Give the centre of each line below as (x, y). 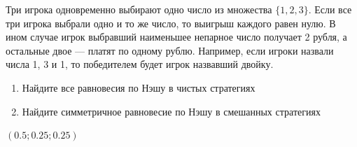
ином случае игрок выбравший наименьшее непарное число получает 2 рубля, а (176, 37)
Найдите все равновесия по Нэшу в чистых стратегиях (139, 87)
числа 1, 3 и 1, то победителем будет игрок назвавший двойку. (140, 64)
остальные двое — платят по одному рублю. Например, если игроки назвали (170, 50)
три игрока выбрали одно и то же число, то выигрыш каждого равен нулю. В (171, 23)
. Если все (330, 9)
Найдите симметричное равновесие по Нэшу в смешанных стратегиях (171, 111)
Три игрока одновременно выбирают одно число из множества (139, 9)
